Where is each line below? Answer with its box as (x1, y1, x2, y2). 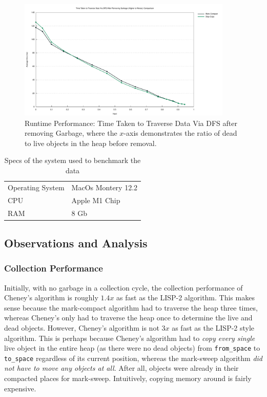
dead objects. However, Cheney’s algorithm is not (4, 322, 159, 333)
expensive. (4, 383, 36, 393)
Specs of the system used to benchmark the (4, 155, 141, 166)
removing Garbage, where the (25, 128, 117, 138)
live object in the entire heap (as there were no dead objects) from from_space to (4, 342, 260, 353)
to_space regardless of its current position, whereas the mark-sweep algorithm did (4, 352, 262, 363)
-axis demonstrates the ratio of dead (124, 128, 237, 138)
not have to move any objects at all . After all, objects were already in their (4, 363, 239, 373)
